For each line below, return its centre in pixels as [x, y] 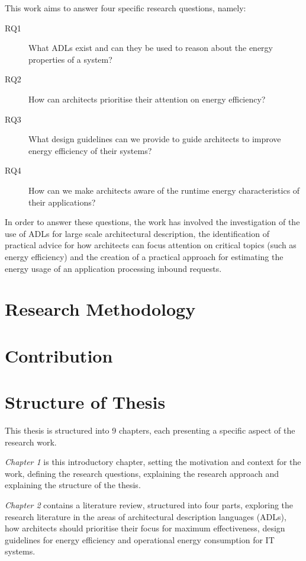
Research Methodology [100, 309]
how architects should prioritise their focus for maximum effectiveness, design [145, 528]
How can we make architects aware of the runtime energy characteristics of [164, 190]
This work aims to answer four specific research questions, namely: [125, 8]
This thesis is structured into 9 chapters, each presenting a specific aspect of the [150, 430]
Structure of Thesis [85, 402]
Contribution [59, 355]
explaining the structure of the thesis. [73, 485]
